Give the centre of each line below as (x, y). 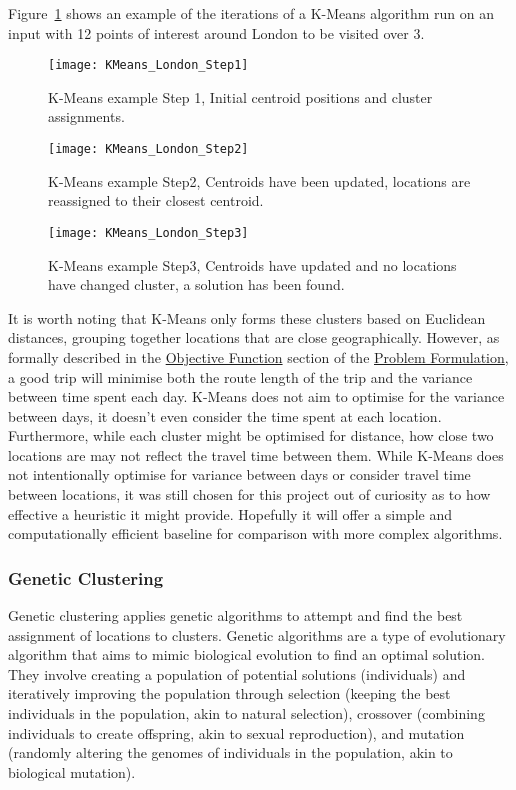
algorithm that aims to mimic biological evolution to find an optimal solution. (247, 654)
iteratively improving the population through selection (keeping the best (229, 693)
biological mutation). (72, 771)
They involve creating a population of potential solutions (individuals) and (237, 673)
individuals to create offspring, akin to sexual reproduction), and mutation (236, 732)
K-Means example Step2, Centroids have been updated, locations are (259, 180)
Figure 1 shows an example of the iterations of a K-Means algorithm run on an (251, 13)
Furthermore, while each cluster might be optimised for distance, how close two (251, 435)
